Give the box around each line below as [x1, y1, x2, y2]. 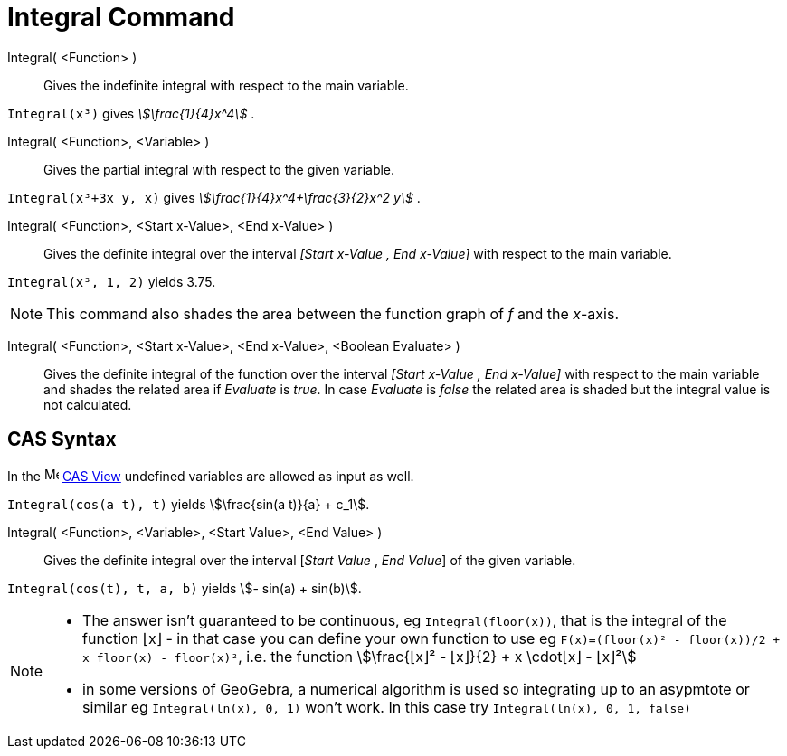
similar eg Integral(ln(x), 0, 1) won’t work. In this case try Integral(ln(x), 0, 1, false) [82, 697, 691, 716]
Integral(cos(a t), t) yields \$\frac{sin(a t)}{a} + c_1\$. [7, 496, 370, 512]
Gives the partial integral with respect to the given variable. [43, 161, 395, 177]
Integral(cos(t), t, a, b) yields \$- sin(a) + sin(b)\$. [7, 580, 362, 596]
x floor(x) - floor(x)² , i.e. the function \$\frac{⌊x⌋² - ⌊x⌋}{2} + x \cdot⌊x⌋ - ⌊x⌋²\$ [82, 647, 637, 666]
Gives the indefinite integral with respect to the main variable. [43, 77, 409, 93]
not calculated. [43, 396, 132, 412]
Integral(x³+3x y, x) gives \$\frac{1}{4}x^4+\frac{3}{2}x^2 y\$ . [7, 189, 421, 205]
